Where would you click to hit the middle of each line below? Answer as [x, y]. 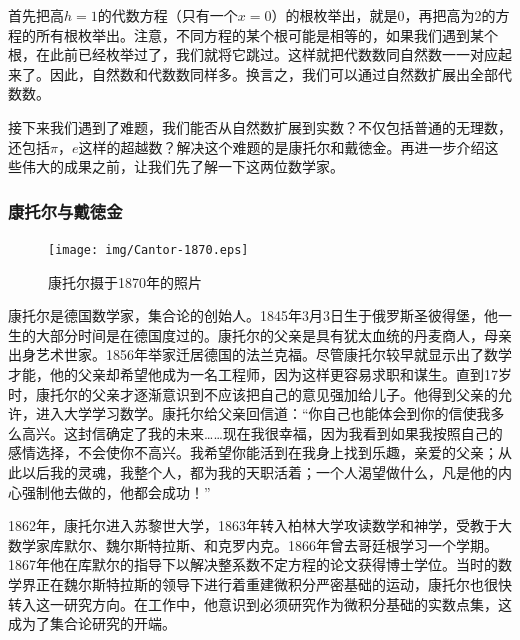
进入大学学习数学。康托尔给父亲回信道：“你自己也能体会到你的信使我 [263, 413]
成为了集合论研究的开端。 [92, 623]
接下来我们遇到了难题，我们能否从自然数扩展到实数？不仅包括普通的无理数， [260, 126]
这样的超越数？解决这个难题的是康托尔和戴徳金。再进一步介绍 [281, 146]
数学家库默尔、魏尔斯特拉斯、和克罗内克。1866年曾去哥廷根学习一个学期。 [253, 544]
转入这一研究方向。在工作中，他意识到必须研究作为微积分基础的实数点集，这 [260, 603]
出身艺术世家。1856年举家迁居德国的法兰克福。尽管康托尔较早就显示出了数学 [260, 354]
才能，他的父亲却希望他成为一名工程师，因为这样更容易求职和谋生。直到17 [253, 374]
